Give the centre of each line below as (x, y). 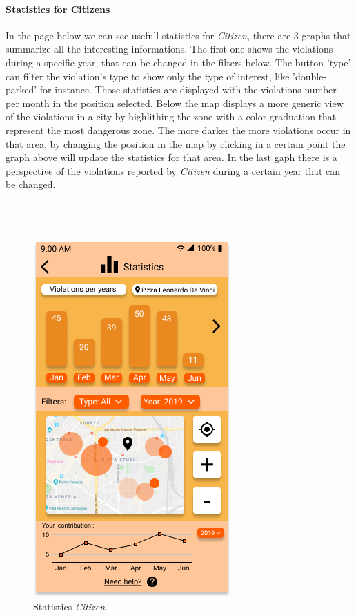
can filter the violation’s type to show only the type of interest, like (148, 76)
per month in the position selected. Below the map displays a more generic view (175, 103)
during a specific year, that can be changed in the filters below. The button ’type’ (178, 62)
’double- (310, 76)
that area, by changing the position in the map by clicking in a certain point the (176, 143)
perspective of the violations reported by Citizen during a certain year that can (173, 170)
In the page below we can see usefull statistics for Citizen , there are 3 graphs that (178, 35)
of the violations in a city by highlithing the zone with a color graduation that (171, 116)
